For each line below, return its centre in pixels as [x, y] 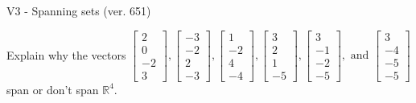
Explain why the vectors [66, 54]
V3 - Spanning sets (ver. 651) [79, 10]
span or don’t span [53, 89]
